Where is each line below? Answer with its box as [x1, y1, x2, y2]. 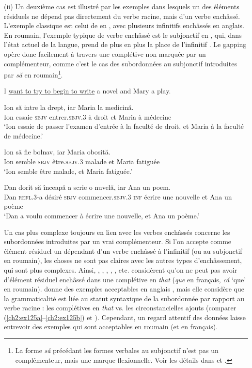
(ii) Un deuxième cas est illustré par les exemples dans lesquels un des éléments [4, 1, 239, 11]
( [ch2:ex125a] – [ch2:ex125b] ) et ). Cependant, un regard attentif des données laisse [4, 312, 246, 322]
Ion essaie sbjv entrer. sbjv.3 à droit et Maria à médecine [4, 111, 172, 122]
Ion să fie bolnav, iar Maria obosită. [4, 147, 110, 157]
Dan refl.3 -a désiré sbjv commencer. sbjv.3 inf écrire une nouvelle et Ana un [4, 191, 232, 201]
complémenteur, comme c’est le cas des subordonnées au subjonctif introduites [4, 58, 237, 68]
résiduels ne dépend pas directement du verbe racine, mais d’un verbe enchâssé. [4, 11, 240, 21]
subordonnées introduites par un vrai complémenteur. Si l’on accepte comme [4, 236, 232, 246]
